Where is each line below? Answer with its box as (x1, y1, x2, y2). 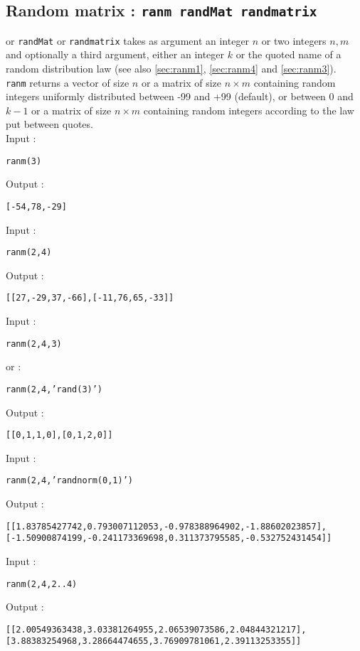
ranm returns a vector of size (6, 75, 129, 90)
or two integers (261, 33, 327, 48)
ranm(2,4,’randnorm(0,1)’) (6, 475, 133, 486)
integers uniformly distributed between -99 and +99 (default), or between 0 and (6, 89, 354, 104)
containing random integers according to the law (143, 102, 354, 117)
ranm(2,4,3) (6, 338, 62, 349)
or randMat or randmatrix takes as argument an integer (6, 33, 250, 48)
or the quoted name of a (235, 47, 342, 62)
